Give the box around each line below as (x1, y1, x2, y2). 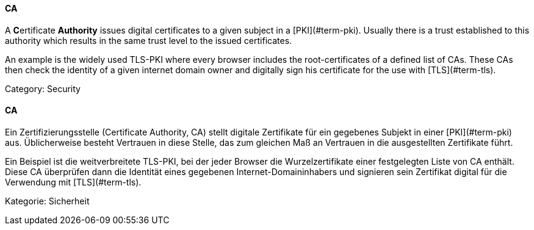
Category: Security (5, 83, 81, 94)
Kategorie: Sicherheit (5, 195, 90, 206)
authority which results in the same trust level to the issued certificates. (5, 35, 292, 46)
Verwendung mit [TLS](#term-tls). (5, 176, 142, 187)
